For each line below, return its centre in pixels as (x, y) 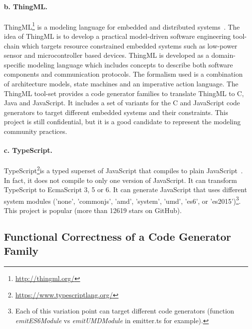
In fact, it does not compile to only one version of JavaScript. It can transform (120, 180)
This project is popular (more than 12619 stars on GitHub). (93, 210)
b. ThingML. (26, 6)
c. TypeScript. (28, 150)
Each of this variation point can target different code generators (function (125, 311)
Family (21, 251)
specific (15, 64)
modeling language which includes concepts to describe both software (130, 64)
